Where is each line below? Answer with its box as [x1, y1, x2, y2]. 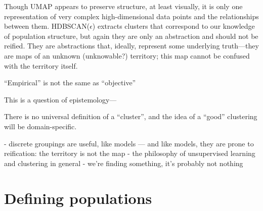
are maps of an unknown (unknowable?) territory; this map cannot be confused [4, 50, 250, 61]
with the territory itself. [4, 60, 78, 71]
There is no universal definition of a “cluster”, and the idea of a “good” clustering [4, 111, 257, 122]
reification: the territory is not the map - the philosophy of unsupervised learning [4, 148, 255, 159]
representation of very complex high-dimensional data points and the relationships [4, 11, 259, 21]
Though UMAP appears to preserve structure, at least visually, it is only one [4, 1, 243, 11]
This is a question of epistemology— [4, 94, 117, 104]
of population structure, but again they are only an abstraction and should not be [4, 30, 258, 41]
